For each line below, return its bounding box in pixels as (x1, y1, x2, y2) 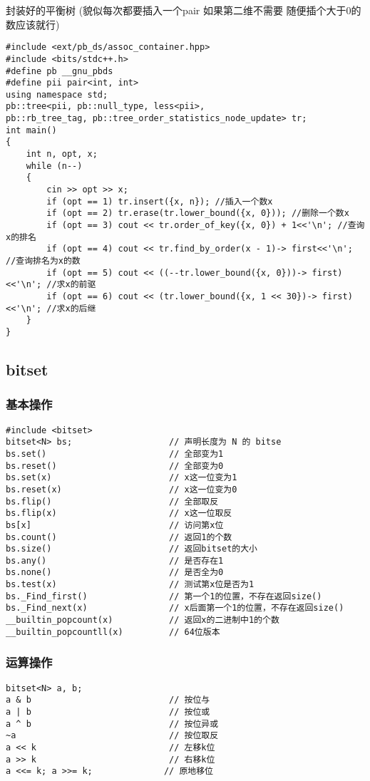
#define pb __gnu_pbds (6, 66, 113, 76)
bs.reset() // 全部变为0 (6, 460, 224, 471)
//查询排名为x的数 (6, 256, 81, 266)
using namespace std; (6, 89, 108, 100)
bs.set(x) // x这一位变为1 (6, 472, 237, 483)
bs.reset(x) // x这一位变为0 (6, 484, 237, 495)
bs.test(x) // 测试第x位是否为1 (6, 579, 255, 590)
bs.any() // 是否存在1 (6, 555, 224, 566)
